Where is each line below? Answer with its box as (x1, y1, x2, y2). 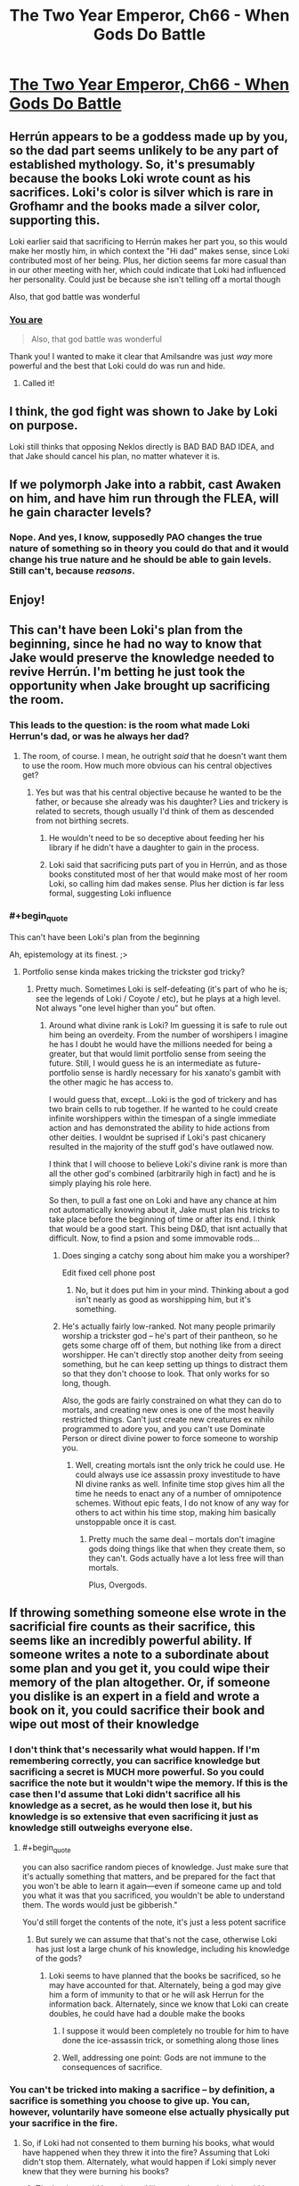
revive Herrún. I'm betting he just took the (9, 664, 246, 680)
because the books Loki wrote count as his (9, 170, 251, 186)
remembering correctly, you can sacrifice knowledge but (9, 1754, 261, 1767)
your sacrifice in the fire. (9, 2117, 118, 2130)
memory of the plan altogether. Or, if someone (9, 1675, 271, 1690)
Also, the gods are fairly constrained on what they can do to (61, 1395, 282, 1406)
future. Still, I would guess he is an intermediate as (48, 1058, 234, 1068)
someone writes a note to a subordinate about (9, 1647, 270, 1662)
